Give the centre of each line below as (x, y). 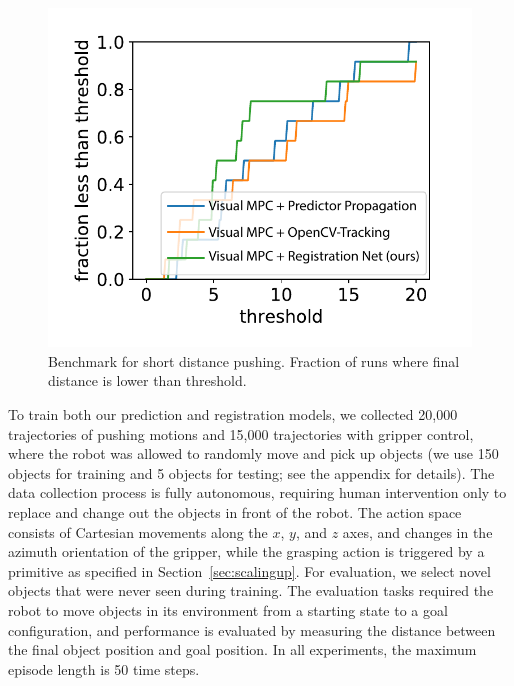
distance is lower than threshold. (147, 380)
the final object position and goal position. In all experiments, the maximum (242, 649)
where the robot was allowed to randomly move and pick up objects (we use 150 (253, 453)
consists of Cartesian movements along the (138, 531)
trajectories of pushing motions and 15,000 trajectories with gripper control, (241, 433)
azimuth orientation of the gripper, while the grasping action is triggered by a (246, 551)
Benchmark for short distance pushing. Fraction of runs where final (254, 360)
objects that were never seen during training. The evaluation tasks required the (251, 590)
